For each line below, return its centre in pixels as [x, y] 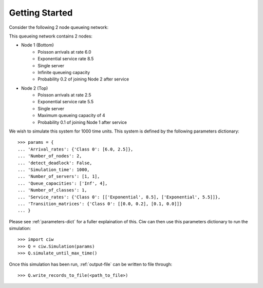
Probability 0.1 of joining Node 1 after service [82, 122]
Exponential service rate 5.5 [66, 102]
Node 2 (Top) [35, 88]
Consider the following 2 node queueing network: [59, 27]
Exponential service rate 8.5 [66, 59]
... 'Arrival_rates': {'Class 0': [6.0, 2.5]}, [75, 149]
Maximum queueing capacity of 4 [72, 115]
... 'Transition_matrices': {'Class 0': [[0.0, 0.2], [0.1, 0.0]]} [100, 204]
